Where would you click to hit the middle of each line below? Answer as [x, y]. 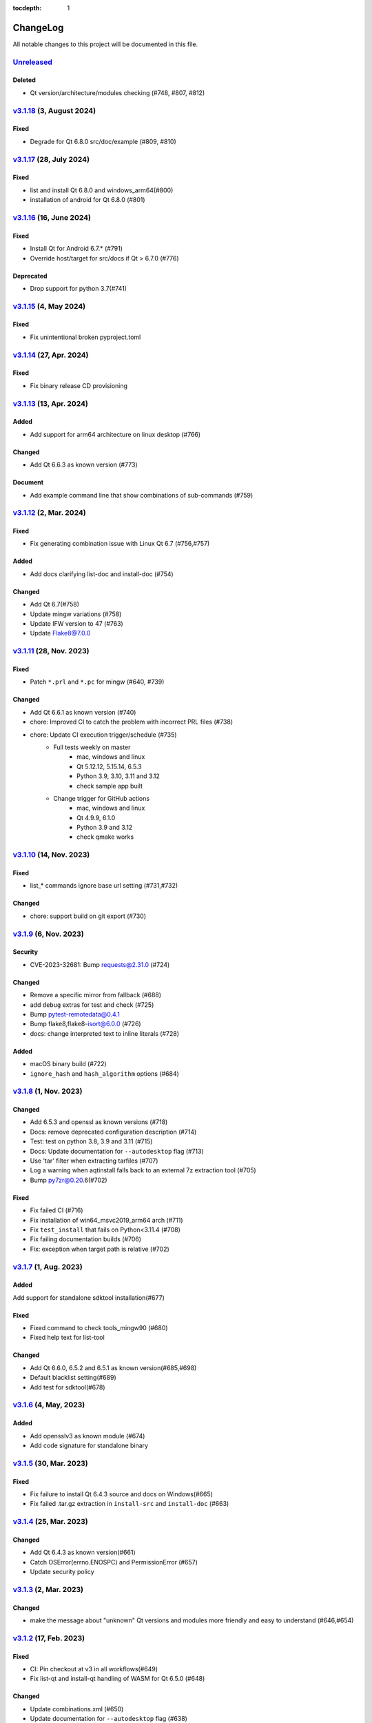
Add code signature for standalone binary [89, 1445]
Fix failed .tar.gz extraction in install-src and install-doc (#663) [130, 1504]
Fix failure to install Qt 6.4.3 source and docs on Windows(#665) [122, 1494]
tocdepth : [27, 8]
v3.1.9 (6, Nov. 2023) [48, 934]
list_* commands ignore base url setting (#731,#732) [104, 886]
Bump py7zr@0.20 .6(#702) [69, 1180]
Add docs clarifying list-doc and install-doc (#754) [102, 574]
